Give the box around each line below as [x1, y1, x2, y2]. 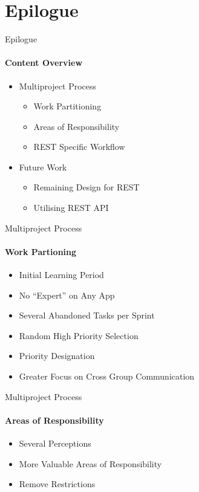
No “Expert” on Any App [19, 288, 115, 301]
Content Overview [5, 56, 83, 69]
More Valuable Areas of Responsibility [19, 457, 162, 470]
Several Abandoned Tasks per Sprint [19, 309, 155, 322]
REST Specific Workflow [33, 140, 125, 153]
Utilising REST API [33, 201, 109, 214]
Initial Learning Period [19, 268, 104, 281]
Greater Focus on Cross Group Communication [19, 370, 195, 383]
